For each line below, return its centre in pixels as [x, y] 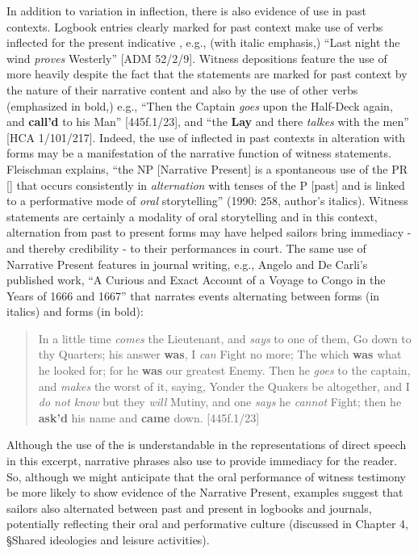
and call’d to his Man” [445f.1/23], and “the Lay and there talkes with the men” [208, 122]
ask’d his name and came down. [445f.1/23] [149, 417]
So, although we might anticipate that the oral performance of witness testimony [207, 476]
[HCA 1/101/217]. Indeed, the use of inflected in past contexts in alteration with [206, 137]
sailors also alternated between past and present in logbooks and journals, [189, 508]
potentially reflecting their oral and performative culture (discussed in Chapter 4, [207, 524]
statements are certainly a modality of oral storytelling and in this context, [192, 216]
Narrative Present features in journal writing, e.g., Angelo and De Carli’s [187, 264]
